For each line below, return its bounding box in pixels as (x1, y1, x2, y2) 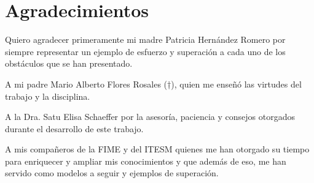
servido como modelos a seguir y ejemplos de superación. (5, 166, 219, 179)
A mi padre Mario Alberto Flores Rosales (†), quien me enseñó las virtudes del (5, 77, 302, 90)
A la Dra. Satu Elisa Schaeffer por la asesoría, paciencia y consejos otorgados (5, 110, 295, 123)
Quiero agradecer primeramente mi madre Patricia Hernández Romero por (5, 33, 286, 46)
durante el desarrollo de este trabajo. (5, 122, 144, 135)
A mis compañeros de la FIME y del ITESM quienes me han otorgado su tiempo (5, 143, 310, 155)
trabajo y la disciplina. (5, 89, 90, 102)
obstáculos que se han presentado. (5, 57, 133, 70)
